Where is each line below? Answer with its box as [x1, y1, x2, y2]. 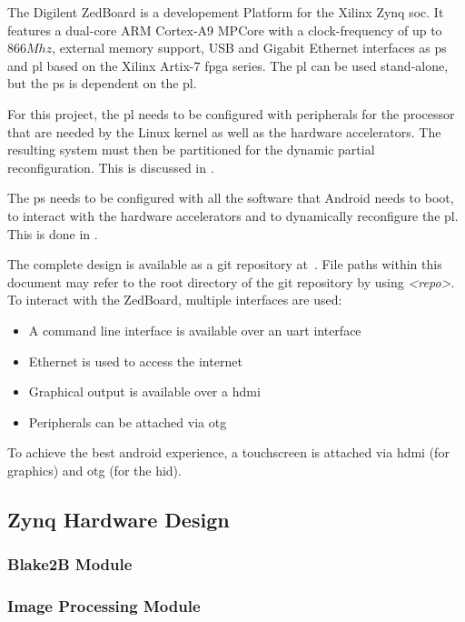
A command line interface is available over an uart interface [28, 320, 361, 339]
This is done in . [7, 224, 98, 243]
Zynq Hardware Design [7, 505, 230, 533]
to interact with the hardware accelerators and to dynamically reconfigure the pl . [7, 206, 459, 225]
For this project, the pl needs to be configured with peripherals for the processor [7, 104, 455, 123]
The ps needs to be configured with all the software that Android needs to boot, [7, 188, 454, 207]
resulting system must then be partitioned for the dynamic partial [7, 140, 375, 159]
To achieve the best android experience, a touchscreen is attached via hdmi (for [7, 443, 450, 462]
